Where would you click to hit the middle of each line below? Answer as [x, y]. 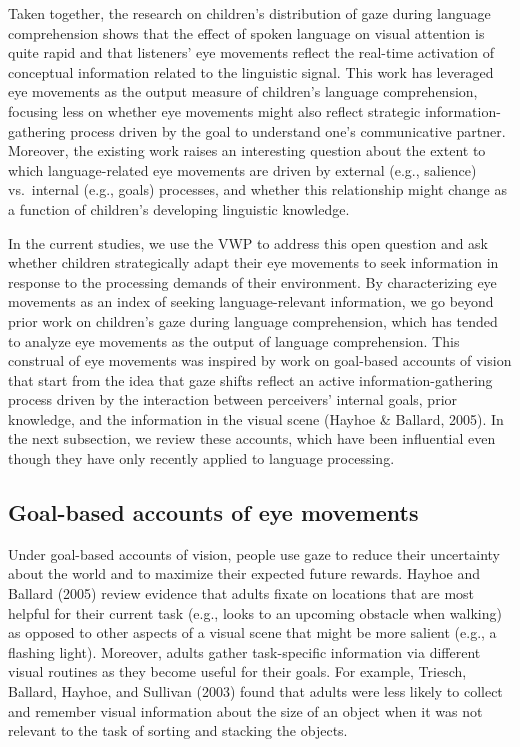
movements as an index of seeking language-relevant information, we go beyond [251, 301]
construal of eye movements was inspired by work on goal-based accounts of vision [260, 360]
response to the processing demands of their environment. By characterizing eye [252, 281]
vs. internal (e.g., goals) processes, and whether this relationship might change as [257, 189]
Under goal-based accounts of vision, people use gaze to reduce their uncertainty [254, 553]
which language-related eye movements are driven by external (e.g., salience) [242, 169]
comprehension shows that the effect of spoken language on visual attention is [246, 32]
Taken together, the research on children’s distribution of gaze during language [249, 13]
